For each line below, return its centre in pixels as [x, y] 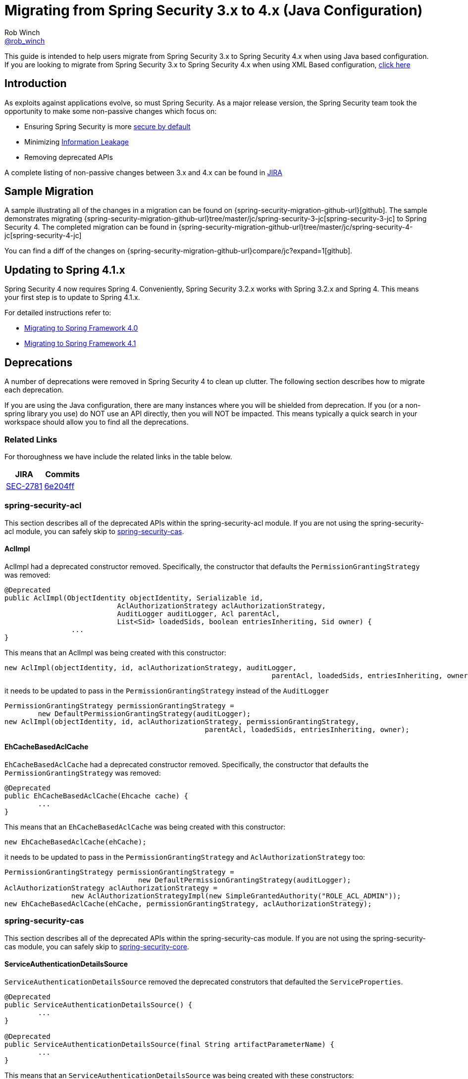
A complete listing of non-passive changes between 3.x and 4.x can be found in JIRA [143, 172]
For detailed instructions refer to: [58, 313]
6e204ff [59, 486]
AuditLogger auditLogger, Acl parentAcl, [199, 613]
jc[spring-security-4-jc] [43, 236]
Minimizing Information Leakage [77, 142]
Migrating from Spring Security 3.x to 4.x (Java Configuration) [214, 10]
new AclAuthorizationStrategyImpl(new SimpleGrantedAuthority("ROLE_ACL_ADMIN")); [236, 896]
